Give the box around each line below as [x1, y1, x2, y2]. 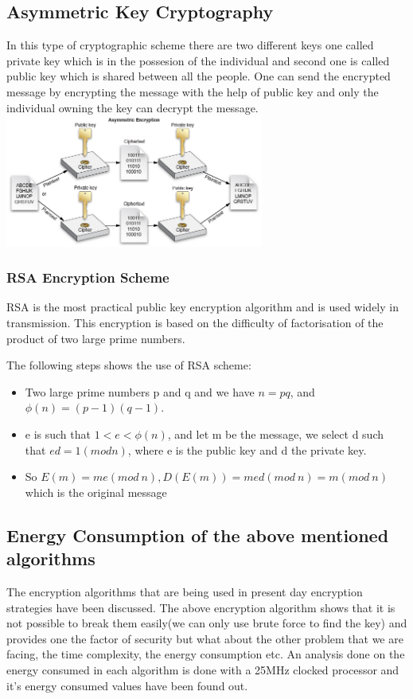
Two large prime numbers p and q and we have [25, 383, 255, 400]
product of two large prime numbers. [6, 330, 185, 346]
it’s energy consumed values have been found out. [6, 677, 248, 693]
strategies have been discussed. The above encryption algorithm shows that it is [6, 599, 395, 615]
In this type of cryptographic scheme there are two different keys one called [6, 37, 374, 53]
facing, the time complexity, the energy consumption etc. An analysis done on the [6, 646, 405, 662]
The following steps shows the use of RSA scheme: [6, 357, 251, 373]
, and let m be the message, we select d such [167, 426, 384, 442]
